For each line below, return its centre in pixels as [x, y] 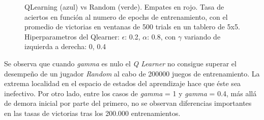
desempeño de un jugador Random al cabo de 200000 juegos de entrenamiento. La [132, 73]
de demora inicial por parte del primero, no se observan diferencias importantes [128, 103]
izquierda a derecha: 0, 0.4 [65, 46]
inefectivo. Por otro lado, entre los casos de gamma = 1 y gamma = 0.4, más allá [130, 93]
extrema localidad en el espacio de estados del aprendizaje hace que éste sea [123, 83]
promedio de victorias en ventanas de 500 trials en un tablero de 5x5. [132, 27]
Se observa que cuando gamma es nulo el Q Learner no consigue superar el [120, 63]
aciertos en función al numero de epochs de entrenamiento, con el [126, 16]
